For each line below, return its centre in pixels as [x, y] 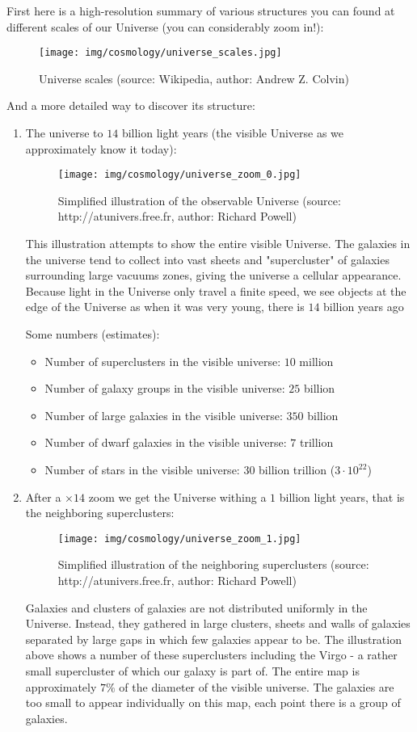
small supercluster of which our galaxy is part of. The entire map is [192, 671]
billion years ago [364, 307]
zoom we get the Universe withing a [177, 496]
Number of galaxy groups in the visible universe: [165, 388]
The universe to [64, 133]
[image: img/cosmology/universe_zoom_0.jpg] [179, 175]
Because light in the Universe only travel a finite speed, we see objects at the [216, 290]
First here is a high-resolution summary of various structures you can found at [201, 11]
